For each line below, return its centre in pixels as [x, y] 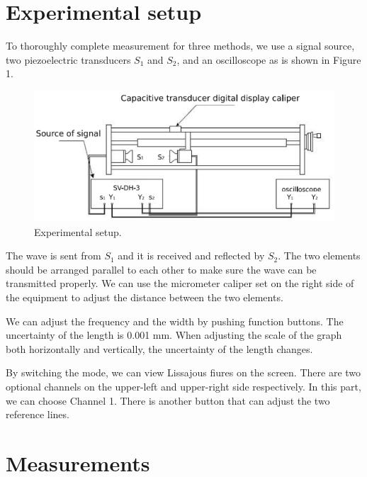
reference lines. [38, 414]
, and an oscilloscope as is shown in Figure [269, 59]
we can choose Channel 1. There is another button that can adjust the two [168, 400]
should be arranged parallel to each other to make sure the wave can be [161, 269]
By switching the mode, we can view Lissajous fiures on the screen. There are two [183, 372]
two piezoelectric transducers [68, 59]
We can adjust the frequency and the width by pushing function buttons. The [175, 321]
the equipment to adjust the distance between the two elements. [145, 297]
